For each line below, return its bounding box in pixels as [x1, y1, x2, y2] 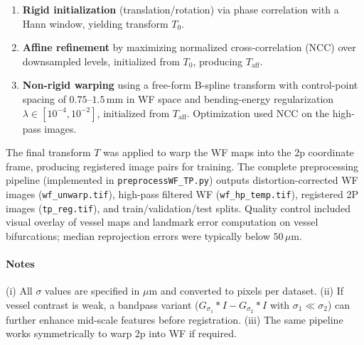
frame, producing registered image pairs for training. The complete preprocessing [6, 158, 359, 173]
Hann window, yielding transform [22, 16, 168, 31]
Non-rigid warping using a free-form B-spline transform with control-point [22, 77, 358, 92]
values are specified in [45, 283, 140, 298]
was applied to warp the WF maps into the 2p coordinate [103, 145, 354, 160]
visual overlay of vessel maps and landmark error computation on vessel [6, 214, 318, 229]
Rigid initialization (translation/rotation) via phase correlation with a [22, 2, 339, 16]
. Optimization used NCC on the [186, 105, 330, 120]
